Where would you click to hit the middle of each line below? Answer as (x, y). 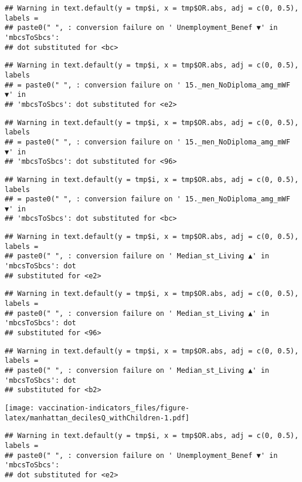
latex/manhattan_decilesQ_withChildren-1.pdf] (97, 418)
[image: (20, 408)
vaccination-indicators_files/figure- (114, 408)
